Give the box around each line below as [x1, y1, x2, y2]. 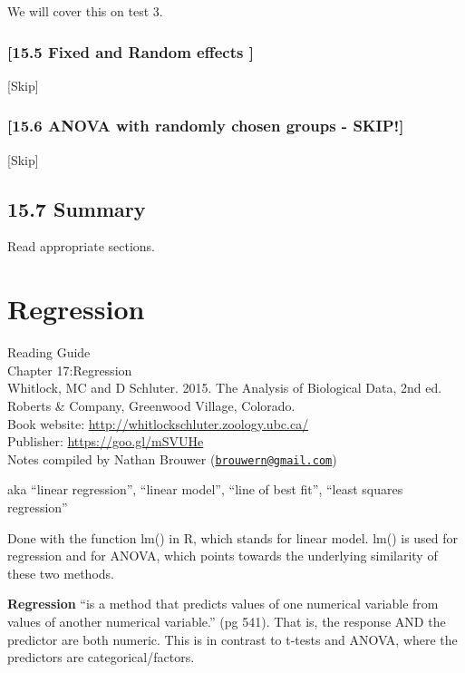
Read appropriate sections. [7, 237, 155, 256]
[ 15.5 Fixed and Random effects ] [7, 40, 254, 63]
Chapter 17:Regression [7, 360, 132, 379]
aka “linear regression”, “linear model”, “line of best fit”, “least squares [7, 480, 403, 499]
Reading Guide [7, 343, 91, 362]
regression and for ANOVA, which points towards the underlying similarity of [7, 546, 438, 565]
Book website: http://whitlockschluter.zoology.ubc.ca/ [7, 414, 309, 433]
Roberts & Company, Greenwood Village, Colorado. [7, 395, 295, 415]
